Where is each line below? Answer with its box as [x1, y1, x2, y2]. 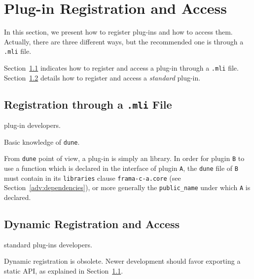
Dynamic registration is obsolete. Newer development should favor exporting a [4, 256, 241, 266]
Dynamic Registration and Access [4, 216, 180, 231]
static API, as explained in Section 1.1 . [4, 265, 123, 276]
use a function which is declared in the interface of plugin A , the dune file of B [4, 162, 238, 173]
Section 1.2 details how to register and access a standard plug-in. [4, 72, 201, 82]
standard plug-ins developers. [4, 239, 92, 249]
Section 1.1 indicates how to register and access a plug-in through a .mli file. [4, 62, 239, 73]
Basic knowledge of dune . [4, 136, 80, 147]
